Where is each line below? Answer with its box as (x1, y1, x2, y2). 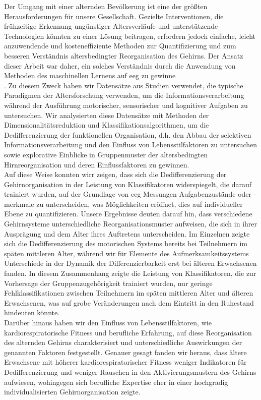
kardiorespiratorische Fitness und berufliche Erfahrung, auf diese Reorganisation (4, 327, 252, 337)
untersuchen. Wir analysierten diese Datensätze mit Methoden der (4, 109, 209, 120)
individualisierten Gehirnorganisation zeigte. (4, 386, 141, 397)
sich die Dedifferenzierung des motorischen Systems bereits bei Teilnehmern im (4, 238, 248, 249)
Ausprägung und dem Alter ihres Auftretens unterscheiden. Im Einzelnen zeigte (4, 228, 250, 239)
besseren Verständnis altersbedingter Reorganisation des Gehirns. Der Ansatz (4, 50, 243, 61)
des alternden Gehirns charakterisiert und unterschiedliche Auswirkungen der (4, 337, 242, 348)
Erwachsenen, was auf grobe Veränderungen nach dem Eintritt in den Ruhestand (4, 297, 254, 308)
